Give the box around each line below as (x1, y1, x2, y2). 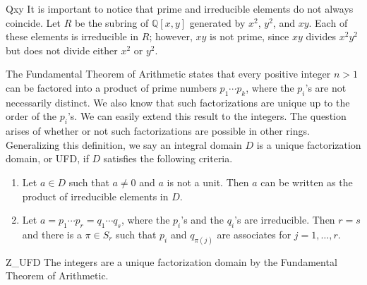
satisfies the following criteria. (103, 151, 233, 166)
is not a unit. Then (167, 174, 249, 189)
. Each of (308, 15, 348, 30)
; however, (149, 29, 193, 44)
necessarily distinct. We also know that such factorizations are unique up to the (6, 95, 350, 109)
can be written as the (260, 174, 353, 189)
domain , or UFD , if (6, 151, 89, 166)
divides (306, 29, 336, 44)
